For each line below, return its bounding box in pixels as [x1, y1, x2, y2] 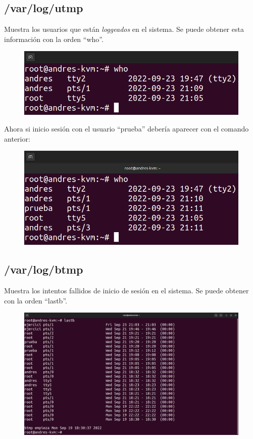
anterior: [4, 133, 30, 144]
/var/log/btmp [4, 261, 83, 277]
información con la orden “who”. [4, 33, 104, 44]
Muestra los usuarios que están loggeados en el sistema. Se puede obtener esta [4, 24, 244, 34]
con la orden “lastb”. [4, 295, 67, 305]
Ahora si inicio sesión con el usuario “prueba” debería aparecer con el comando [4, 123, 249, 134]
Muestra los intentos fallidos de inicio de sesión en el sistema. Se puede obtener [4, 285, 249, 296]
